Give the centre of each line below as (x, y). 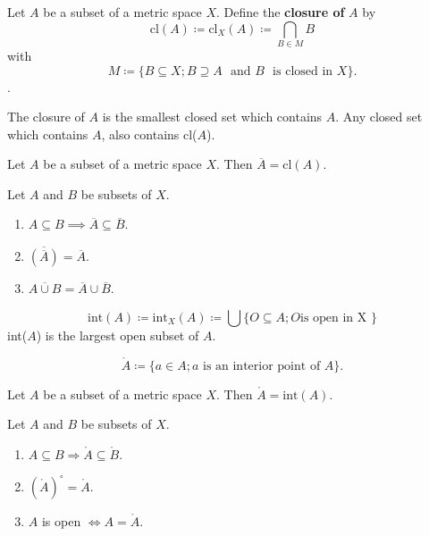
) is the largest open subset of (118, 335)
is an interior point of (261, 366)
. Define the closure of (281, 12)
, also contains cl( (149, 134)
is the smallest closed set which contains (212, 117)
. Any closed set (379, 117)
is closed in (303, 71)
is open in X (333, 318)
